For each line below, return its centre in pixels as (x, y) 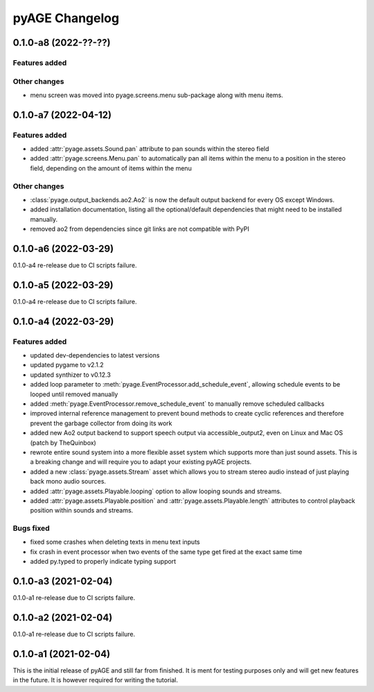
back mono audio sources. (68, 481)
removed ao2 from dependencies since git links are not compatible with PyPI (140, 229)
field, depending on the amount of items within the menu (111, 168)
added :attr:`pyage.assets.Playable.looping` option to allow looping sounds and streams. (156, 491)
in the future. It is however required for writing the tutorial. (96, 680)
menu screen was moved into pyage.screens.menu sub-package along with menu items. (157, 95)
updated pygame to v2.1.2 (67, 365)
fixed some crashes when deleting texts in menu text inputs (115, 542)
